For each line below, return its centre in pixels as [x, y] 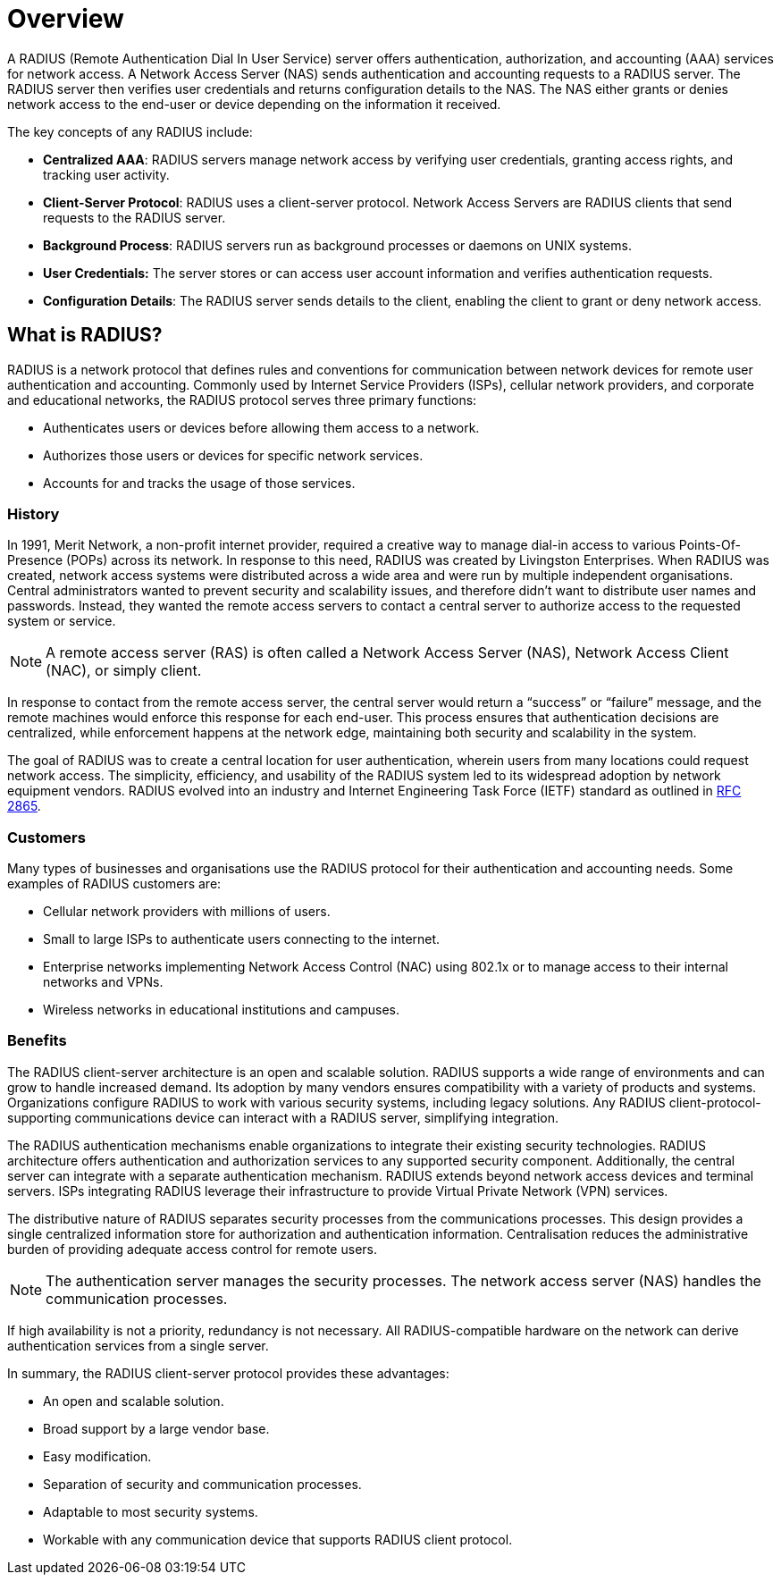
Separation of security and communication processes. [202, 1484]
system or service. [62, 621]
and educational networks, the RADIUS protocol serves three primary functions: [242, 400]
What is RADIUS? [85, 335]
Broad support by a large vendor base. [156, 1428]
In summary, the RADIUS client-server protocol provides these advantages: [228, 1373]
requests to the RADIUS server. [134, 217]
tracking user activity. [106, 174]
